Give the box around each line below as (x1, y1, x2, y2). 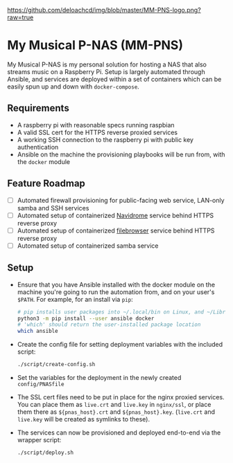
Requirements (7, 102, 69, 114)
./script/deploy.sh (17, 449, 74, 456)
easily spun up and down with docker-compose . (7, 82, 140, 91)
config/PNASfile (17, 381, 64, 388)
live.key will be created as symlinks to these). (17, 415, 150, 423)
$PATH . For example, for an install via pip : (17, 295, 133, 303)
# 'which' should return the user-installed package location (17, 321, 201, 328)
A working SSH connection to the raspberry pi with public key (17, 135, 194, 144)
